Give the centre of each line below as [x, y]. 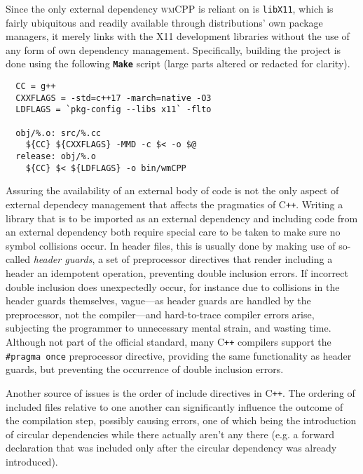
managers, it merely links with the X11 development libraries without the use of [178, 36]
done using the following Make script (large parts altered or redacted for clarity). [178, 63]
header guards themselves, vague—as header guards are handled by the [158, 300]
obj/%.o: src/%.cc [59, 133]
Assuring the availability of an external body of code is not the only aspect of [172, 190]
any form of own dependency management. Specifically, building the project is [173, 49]
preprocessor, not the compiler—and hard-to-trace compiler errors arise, [160, 314]
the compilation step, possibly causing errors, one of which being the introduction [181, 420]
